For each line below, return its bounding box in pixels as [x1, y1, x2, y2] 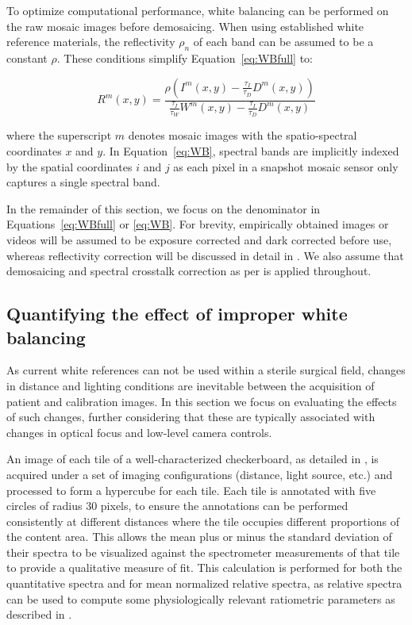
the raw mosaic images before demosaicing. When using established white [6, 17, 364, 34]
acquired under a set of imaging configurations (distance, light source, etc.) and [6, 466, 393, 482]
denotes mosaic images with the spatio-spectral [128, 127, 357, 144]
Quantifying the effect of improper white [6, 301, 348, 326]
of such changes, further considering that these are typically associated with [6, 408, 375, 425]
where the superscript [6, 127, 112, 144]
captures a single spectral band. [6, 174, 160, 190]
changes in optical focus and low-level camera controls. [6, 424, 272, 440]
